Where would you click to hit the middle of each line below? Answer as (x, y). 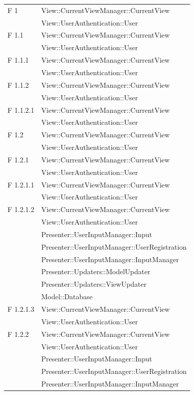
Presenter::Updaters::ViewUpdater (94, 284)
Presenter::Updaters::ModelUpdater (96, 271)
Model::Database (67, 297)
